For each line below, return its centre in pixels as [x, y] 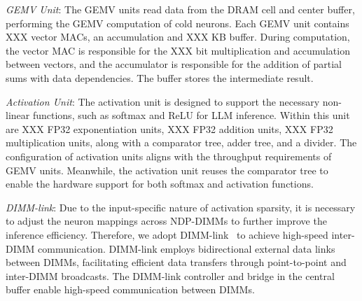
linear [18, 115]
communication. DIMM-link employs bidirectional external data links [187, 248]
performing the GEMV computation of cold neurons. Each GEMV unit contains [177, 23]
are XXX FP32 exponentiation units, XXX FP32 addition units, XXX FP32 [169, 128]
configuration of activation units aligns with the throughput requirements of [169, 156]
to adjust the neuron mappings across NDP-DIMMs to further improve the [166, 221]
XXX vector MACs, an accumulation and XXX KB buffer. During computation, [178, 37]
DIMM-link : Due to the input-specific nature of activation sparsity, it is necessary [181, 207]
